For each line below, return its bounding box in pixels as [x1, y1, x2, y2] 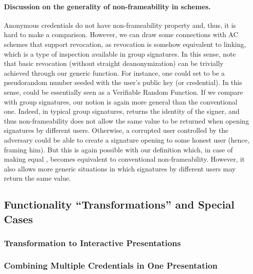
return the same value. [4, 173, 71, 183]
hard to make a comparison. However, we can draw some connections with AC [4, 29, 238, 40]
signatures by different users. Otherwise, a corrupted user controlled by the [4, 125, 229, 135]
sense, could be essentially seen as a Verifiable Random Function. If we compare [4, 86, 243, 97]
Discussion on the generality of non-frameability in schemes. [4, 1, 211, 11]
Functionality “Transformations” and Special [4, 197, 234, 212]
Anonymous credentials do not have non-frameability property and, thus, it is [4, 20, 236, 30]
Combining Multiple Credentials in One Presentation [4, 259, 218, 271]
